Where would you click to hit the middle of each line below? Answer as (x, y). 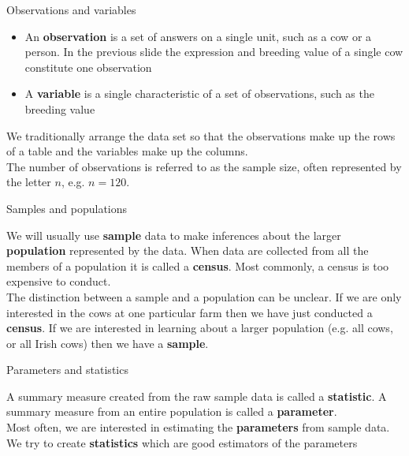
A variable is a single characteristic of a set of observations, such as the (199, 93)
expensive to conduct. (59, 281)
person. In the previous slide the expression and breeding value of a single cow (214, 52)
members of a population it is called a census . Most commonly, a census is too (198, 265)
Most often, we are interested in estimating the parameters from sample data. (198, 427)
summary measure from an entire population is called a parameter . (172, 411)
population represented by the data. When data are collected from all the (188, 250)
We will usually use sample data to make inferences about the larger (174, 235)
